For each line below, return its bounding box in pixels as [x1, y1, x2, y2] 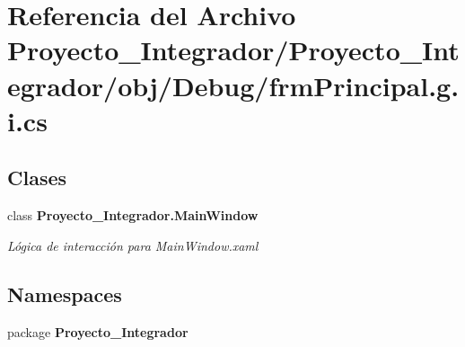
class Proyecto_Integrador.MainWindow [7, 206, 259, 225]
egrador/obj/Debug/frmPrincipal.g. [7, 67, 460, 103]
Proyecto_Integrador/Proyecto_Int [7, 31, 460, 68]
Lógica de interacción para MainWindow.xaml [7, 236, 259, 254]
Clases [7, 164, 67, 191]
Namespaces [7, 280, 122, 307]
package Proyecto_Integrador [7, 322, 189, 341]
